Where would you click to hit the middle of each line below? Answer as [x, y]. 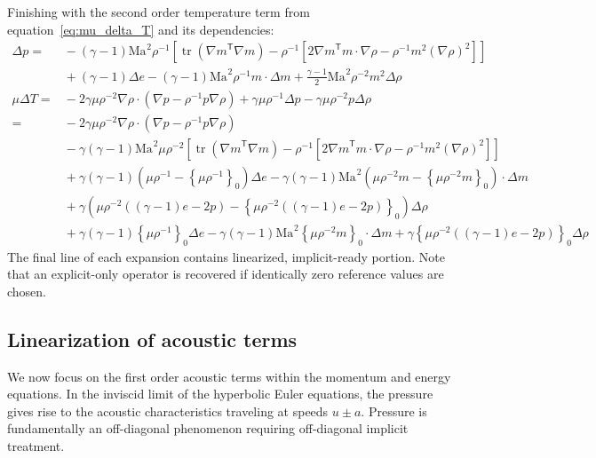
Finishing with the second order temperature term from [159, 12]
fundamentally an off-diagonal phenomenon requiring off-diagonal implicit [208, 428]
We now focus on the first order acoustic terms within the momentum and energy [229, 376]
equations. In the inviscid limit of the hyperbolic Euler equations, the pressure [220, 394]
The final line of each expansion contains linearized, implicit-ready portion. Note [226, 256]
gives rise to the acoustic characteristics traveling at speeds [168, 411]
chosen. [27, 291]
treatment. [36, 445]
